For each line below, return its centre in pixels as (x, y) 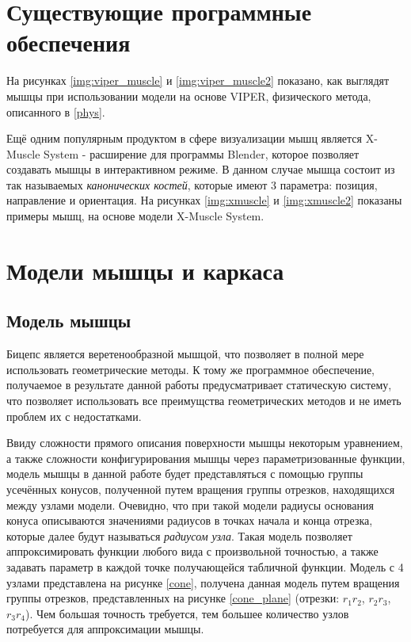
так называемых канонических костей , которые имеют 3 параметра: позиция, (192, 184)
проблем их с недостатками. (74, 416)
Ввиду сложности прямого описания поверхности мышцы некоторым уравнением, (205, 443)
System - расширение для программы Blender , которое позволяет (202, 153)
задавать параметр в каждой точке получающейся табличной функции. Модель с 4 (205, 566)
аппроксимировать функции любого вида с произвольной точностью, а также (192, 551)
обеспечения (68, 42)
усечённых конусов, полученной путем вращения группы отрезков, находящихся (201, 489)
